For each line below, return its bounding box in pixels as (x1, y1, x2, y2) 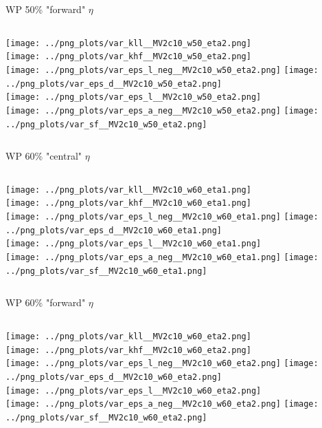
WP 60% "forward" (5, 295, 86, 310)
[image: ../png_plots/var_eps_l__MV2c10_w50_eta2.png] (5, 92, 262, 103)
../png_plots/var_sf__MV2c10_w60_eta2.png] (5, 412, 207, 422)
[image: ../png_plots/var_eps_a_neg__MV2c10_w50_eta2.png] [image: (5, 105, 319, 116)
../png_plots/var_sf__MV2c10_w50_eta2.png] (5, 119, 207, 129)
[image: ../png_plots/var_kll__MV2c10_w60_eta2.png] (5, 331, 251, 341)
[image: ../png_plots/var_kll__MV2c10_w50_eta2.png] (5, 38, 251, 48)
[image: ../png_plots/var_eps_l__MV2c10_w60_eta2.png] (5, 385, 262, 396)
